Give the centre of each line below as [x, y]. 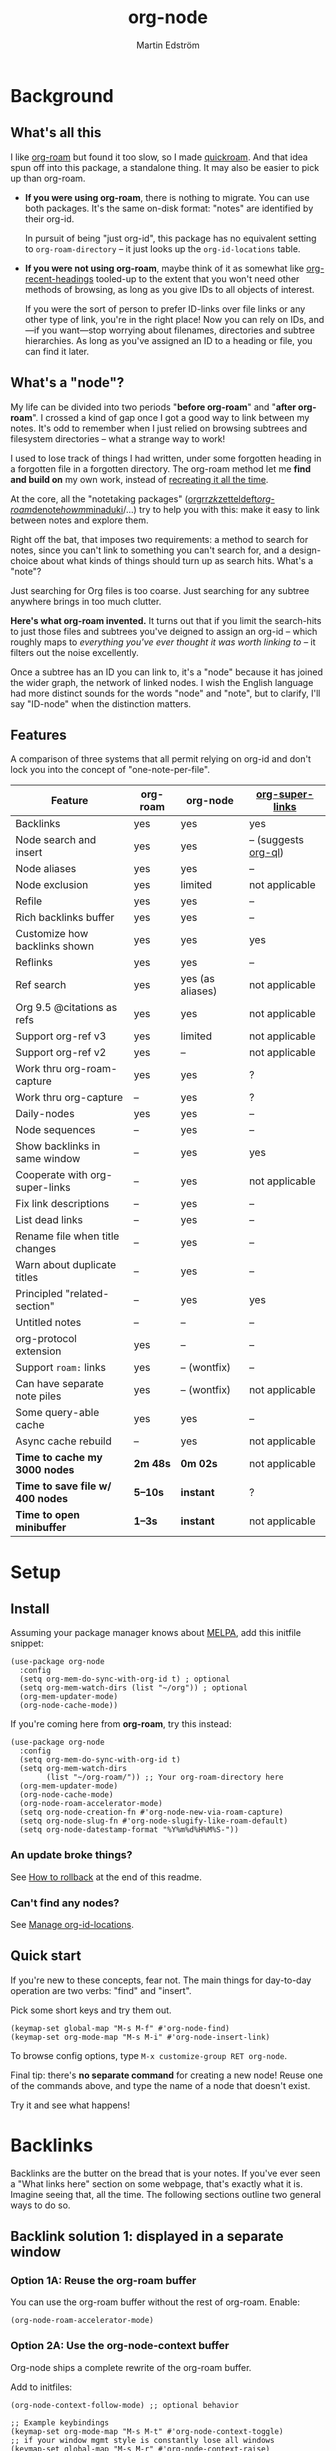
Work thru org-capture [69, 1098]
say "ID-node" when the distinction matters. [101, 703]
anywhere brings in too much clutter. [86, 601]
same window [48, 1159]
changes [36, 1249]
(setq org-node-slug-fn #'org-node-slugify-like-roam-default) [153, 1821]
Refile [29, 901]
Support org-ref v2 [61, 1053]
